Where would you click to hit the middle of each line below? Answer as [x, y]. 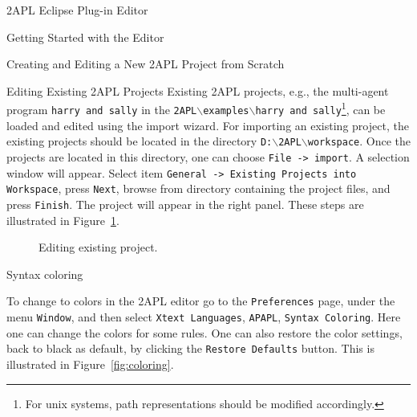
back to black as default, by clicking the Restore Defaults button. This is [190, 348]
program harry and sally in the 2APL [102, 110]
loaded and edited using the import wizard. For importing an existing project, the [208, 125]
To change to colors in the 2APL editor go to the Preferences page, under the [201, 301]
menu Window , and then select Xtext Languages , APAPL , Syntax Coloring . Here [204, 317]
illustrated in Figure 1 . [63, 220]
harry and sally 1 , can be [320, 108]
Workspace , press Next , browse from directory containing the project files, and [198, 188]
